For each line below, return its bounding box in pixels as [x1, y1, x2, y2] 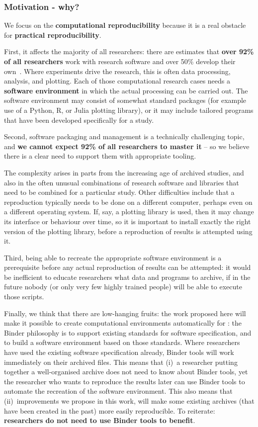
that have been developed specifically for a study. [4, 114, 154, 125]
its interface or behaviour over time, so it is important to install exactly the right [4, 216, 251, 226]
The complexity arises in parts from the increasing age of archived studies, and [4, 167, 244, 177]
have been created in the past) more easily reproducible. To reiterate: [4, 405, 215, 416]
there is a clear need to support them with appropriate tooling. [4, 151, 196, 161]
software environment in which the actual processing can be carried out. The [4, 85, 248, 95]
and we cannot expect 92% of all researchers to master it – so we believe [4, 141, 250, 151]
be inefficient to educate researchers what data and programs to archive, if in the [4, 271, 251, 282]
